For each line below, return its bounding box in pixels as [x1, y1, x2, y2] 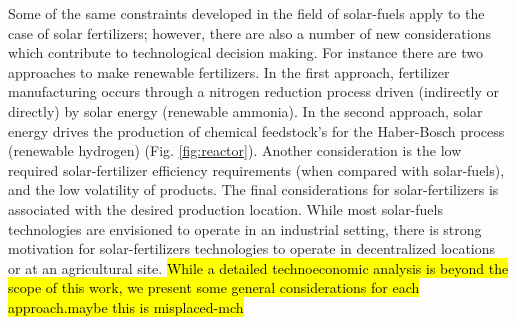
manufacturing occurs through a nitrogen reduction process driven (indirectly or [8, 81, 500, 102]
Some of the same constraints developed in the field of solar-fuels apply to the [8, 3, 485, 23]
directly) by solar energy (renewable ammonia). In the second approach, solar [8, 100, 483, 121]
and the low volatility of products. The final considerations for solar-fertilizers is [8, 179, 499, 200]
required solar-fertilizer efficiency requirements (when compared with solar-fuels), [8, 159, 505, 180]
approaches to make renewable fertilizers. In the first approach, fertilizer [8, 61, 450, 82]
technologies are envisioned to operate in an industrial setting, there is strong [8, 218, 482, 239]
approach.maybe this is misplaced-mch [8, 296, 244, 317]
